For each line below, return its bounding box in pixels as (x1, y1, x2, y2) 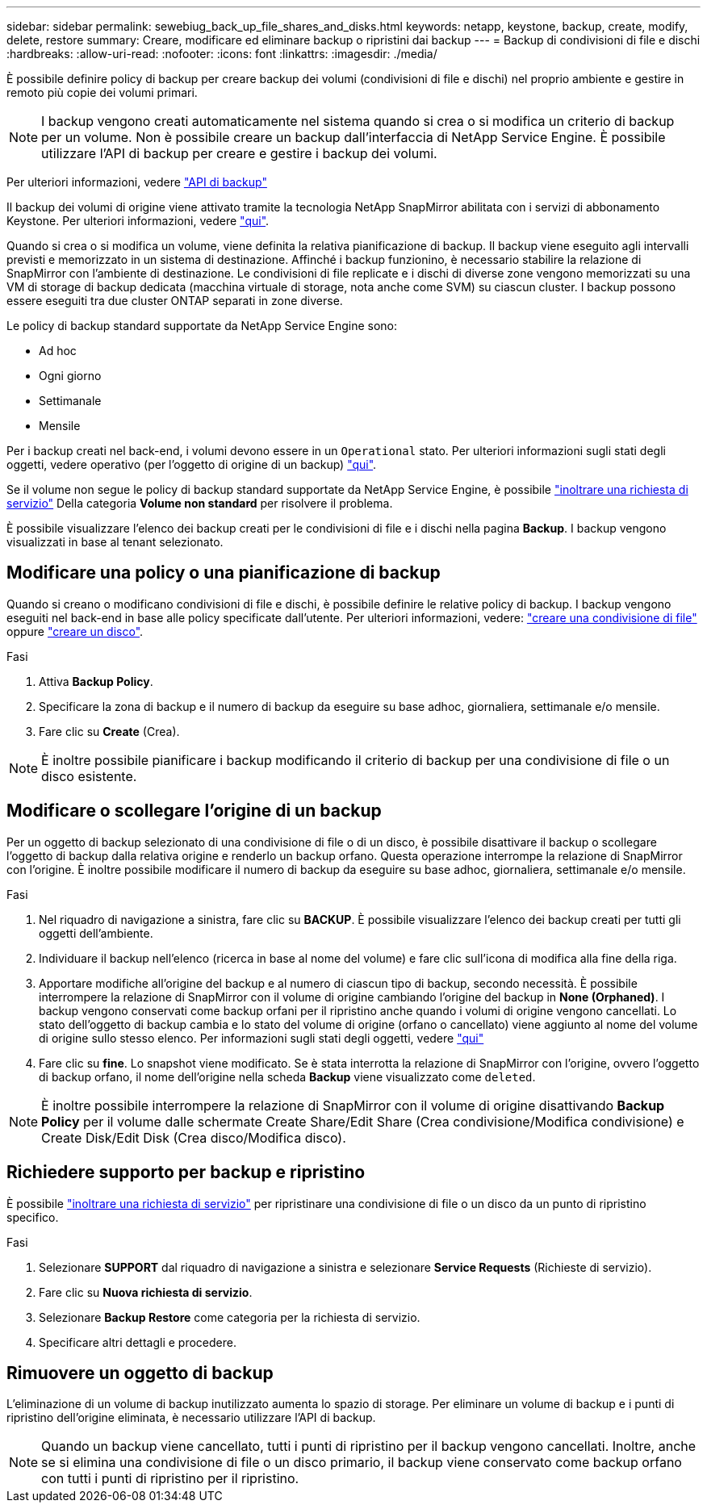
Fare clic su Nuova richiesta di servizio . (39, 1285, 253, 1299)
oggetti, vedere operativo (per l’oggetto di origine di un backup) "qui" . (6, 458, 377, 471)
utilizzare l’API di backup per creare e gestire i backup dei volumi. (41, 145, 437, 161)
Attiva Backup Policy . (39, 674, 153, 688)
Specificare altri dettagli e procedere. (39, 1335, 236, 1349)
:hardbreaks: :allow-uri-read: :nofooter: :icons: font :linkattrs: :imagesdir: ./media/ (6, 47, 437, 61)
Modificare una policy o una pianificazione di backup (6, 562, 441, 583)
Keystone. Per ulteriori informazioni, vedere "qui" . (6, 214, 270, 228)
